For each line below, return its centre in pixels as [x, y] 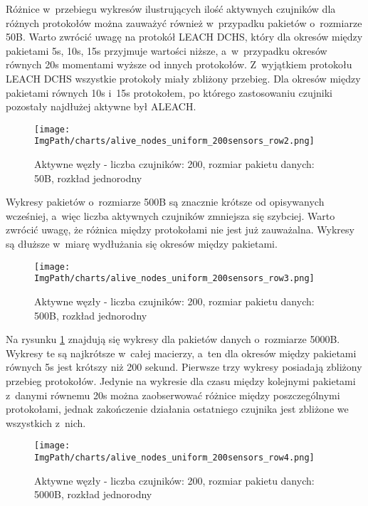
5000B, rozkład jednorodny [93, 494]
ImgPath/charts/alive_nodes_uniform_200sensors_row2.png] [174, 141]
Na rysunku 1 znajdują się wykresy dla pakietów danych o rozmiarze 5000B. [173, 339]
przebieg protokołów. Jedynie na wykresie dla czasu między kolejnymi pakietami [181, 380]
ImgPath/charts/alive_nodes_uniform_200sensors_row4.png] [174, 457]
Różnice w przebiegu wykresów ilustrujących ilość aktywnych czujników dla [171, 9]
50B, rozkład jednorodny [88, 178]
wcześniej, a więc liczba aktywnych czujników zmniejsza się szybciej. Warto [170, 215]
